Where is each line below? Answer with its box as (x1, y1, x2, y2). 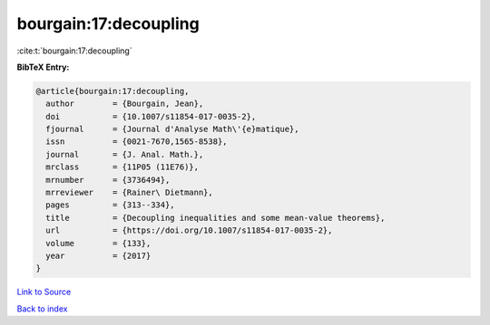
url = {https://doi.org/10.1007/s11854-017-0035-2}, (45, 225, 333, 235)
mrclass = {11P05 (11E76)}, (45, 162, 200, 172)
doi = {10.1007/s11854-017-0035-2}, (45, 111, 257, 121)
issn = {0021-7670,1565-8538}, (45, 137, 228, 147)
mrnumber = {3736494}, (45, 175, 171, 185)
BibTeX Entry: (16, 62, 70, 72)
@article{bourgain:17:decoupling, (35, 86, 190, 96)
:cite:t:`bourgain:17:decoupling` (16, 45, 132, 56)
